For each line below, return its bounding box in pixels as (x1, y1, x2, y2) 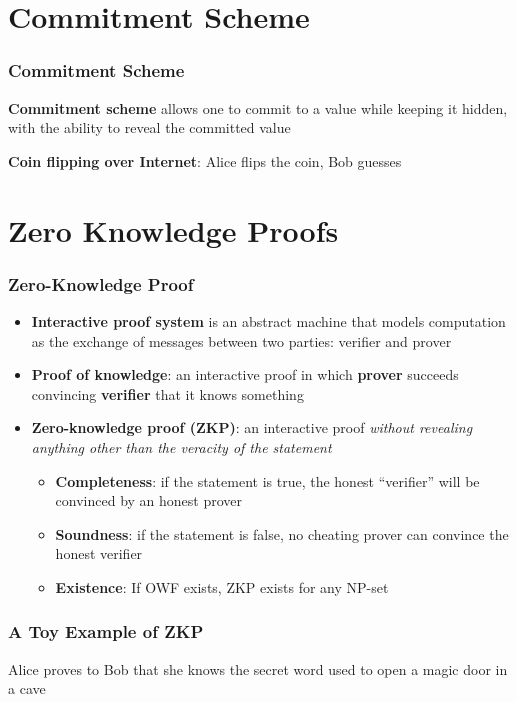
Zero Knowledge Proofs (8, 209, 339, 250)
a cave (8, 678, 46, 699)
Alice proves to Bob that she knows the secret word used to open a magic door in (8, 658, 508, 679)
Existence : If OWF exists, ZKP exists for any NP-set (55, 576, 389, 597)
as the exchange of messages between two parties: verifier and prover (31, 330, 452, 351)
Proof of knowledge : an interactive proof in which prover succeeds (31, 364, 459, 385)
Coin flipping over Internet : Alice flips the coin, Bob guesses (8, 150, 402, 171)
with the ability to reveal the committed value (8, 117, 291, 138)
